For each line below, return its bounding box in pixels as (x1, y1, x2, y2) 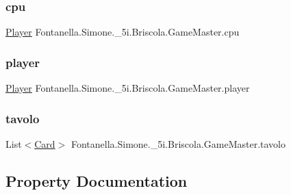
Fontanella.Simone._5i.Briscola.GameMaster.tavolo (71, 136, 286, 151)
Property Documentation (5, 170, 188, 191)
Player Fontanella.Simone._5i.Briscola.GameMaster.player (5, 81, 250, 95)
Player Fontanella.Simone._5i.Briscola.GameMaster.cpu (5, 25, 240, 39)
